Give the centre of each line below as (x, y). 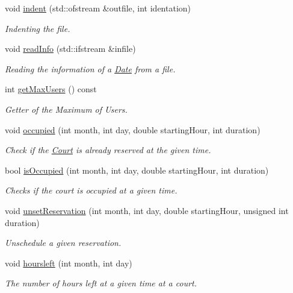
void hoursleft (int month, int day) (69, 263)
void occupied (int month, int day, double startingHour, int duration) (133, 129)
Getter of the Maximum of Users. (66, 109)
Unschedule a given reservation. (63, 243)
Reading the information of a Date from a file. (90, 68)
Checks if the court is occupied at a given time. (91, 190)
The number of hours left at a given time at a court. (101, 283)
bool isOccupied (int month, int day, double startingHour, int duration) (137, 170)
